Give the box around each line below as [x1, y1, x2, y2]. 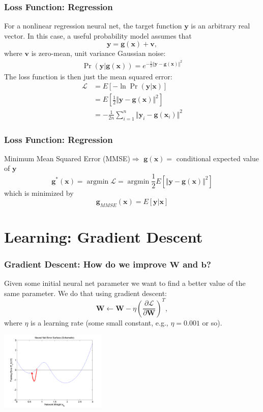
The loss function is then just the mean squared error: [4, 71, 172, 81]
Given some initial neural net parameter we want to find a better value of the [4, 278, 246, 288]
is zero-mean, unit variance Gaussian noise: [31, 48, 166, 58]
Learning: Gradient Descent [4, 226, 203, 247]
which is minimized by [4, 188, 74, 198]
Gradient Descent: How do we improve [4, 257, 167, 270]
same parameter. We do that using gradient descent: [4, 287, 167, 298]
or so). [202, 317, 222, 328]
